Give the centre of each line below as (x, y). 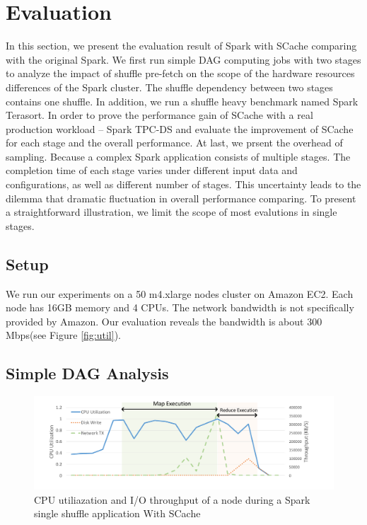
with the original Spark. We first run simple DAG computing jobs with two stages (183, 59)
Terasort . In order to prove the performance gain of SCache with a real (159, 115)
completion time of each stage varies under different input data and (152, 170)
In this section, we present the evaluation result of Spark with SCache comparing (181, 46)
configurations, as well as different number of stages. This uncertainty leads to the (183, 184)
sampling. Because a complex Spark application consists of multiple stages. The (178, 156)
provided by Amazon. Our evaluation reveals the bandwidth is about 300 (164, 321)
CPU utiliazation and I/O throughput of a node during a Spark (172, 499)
